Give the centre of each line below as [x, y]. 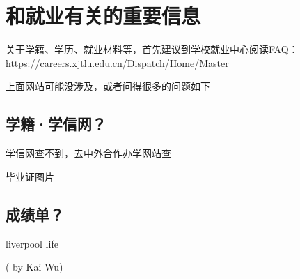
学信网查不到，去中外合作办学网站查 [88, 153]
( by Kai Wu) [34, 267]
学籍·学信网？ [56, 124]
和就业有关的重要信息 [103, 16]
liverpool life [32, 243]
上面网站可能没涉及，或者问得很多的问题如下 [108, 86]
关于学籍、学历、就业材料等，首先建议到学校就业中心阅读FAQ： [152, 49]
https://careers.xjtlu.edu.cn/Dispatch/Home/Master [117, 62]
